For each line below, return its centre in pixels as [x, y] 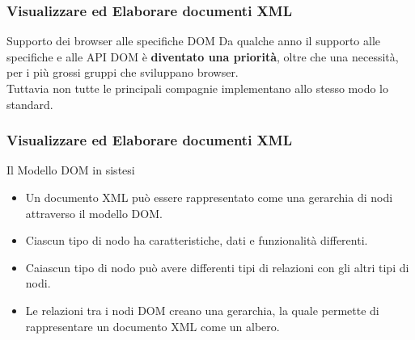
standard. [30, 104]
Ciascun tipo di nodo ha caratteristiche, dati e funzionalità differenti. [197, 240]
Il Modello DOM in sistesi [71, 170]
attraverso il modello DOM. [94, 213]
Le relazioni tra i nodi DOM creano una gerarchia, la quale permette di [202, 310]
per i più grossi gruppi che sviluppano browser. [123, 72]
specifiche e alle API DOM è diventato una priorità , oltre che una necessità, [203, 56]
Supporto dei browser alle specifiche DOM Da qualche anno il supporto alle [194, 41]
